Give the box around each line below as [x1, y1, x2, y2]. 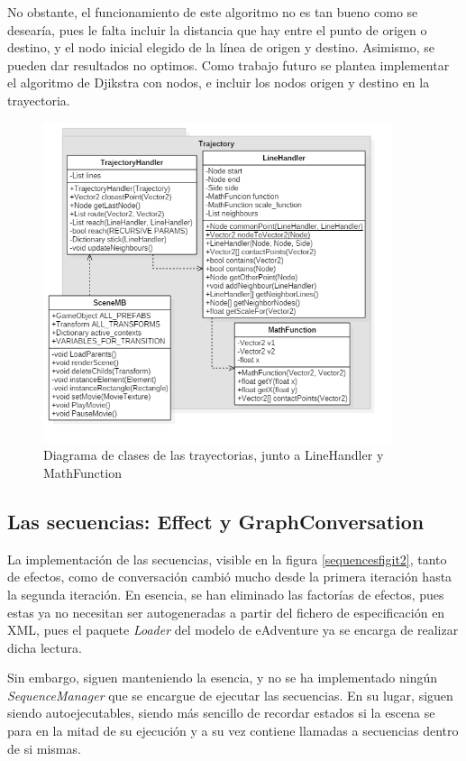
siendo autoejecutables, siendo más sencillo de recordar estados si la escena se [7, 703, 435, 722]
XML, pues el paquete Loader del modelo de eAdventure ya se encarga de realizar [7, 620, 459, 639]
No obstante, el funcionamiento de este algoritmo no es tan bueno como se [7, 3, 418, 21]
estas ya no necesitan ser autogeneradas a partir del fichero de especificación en [7, 602, 445, 621]
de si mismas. [7, 738, 81, 757]
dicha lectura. [7, 637, 82, 656]
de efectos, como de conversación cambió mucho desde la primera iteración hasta [7, 567, 452, 586]
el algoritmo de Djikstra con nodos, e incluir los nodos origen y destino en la [7, 73, 430, 92]
